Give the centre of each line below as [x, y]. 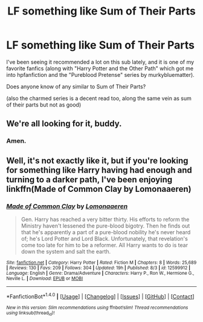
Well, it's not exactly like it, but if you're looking [97, 161]
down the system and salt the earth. [66, 251]
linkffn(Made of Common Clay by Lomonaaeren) [99, 189]
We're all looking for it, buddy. [64, 124]
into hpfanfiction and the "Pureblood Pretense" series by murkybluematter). [100, 74]
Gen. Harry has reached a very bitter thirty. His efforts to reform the [105, 219]
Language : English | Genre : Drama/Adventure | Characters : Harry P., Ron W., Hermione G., [100, 273]
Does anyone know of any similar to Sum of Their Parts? [76, 87]
